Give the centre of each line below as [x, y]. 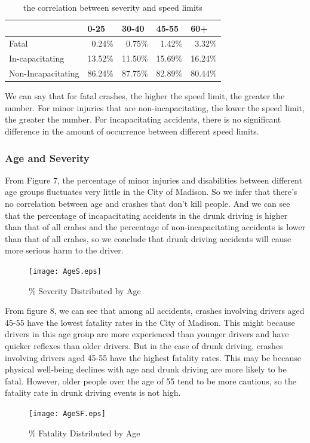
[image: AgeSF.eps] [67, 413]
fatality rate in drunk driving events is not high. [93, 392]
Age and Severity [47, 158]
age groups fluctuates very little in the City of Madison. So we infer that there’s [151, 192]
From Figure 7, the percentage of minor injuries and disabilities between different [154, 180]
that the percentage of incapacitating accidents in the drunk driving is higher [146, 215]
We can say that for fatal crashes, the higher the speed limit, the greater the [145, 96]
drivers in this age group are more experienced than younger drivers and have [147, 334]
